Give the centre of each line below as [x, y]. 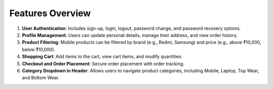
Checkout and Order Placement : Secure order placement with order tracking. [103, 64]
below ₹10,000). [39, 49]
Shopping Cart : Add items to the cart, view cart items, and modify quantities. [102, 57]
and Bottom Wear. [41, 78]
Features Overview [50, 13]
